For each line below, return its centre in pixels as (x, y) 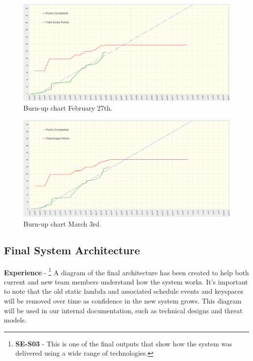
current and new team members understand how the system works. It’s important (126, 281)
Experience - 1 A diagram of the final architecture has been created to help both (126, 271)
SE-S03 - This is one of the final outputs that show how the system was (124, 343)
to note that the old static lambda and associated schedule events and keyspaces (124, 291)
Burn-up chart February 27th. (68, 107)
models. (15, 320)
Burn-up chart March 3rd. (62, 223)
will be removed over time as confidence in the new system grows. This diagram (123, 300)
